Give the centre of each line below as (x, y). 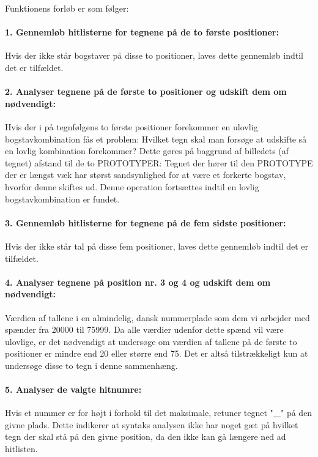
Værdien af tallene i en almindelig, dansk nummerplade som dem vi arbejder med (157, 317)
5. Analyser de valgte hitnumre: (73, 389)
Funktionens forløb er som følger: (67, 8)
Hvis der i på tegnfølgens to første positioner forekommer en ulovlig (131, 126)
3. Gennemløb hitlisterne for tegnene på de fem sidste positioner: (146, 222)
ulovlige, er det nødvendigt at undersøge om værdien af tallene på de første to (151, 341)
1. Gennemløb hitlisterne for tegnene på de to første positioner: (142, 32)
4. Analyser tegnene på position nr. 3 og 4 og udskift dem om (138, 282)
